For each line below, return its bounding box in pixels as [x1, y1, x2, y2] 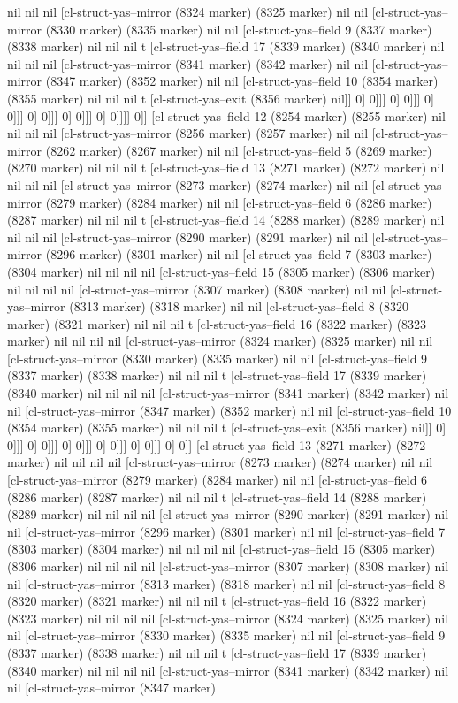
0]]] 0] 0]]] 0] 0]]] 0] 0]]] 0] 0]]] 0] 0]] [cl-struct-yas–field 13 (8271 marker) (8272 [7, 435, 426, 454]
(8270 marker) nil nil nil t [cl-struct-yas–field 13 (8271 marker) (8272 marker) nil [7, 158, 445, 177]
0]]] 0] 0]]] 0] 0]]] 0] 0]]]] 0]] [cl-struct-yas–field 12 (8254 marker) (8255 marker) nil [7, 106, 446, 125]
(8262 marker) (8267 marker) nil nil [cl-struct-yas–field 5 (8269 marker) [45, 141, 432, 159]
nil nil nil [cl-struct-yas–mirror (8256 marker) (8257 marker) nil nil [7, 124, 369, 142]
